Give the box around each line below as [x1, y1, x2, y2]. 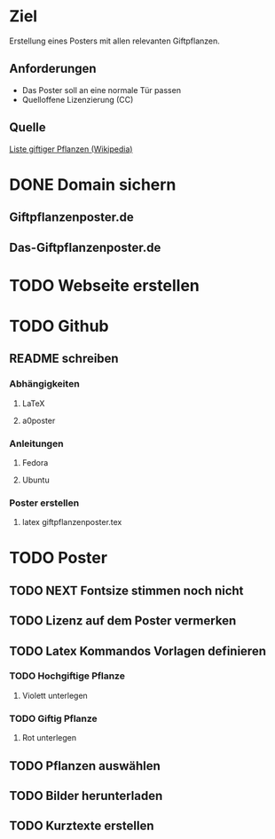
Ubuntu [21, 474, 51, 485]
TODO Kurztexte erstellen [9, 819, 154, 834]
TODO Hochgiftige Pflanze [9, 670, 126, 682]
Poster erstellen [9, 497, 80, 509]
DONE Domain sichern [9, 175, 177, 194]
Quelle [9, 120, 46, 135]
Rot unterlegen [21, 733, 77, 743]
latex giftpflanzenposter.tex [21, 517, 122, 528]
